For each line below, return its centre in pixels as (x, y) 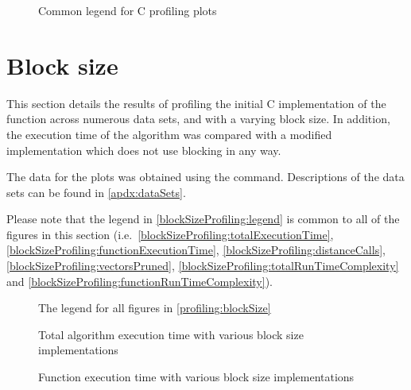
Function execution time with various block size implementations (196, 377)
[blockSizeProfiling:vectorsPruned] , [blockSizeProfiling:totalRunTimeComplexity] (203, 266)
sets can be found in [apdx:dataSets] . (96, 192)
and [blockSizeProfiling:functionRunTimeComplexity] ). (140, 281)
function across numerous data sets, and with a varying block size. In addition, (198, 119)
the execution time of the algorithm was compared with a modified (169, 134)
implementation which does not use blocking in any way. (144, 150)
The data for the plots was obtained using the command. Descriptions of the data (205, 177)
